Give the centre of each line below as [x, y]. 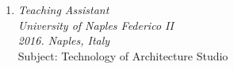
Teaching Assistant [63, 9]
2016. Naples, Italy [64, 40]
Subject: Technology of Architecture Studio [123, 55]
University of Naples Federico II [96, 25]
